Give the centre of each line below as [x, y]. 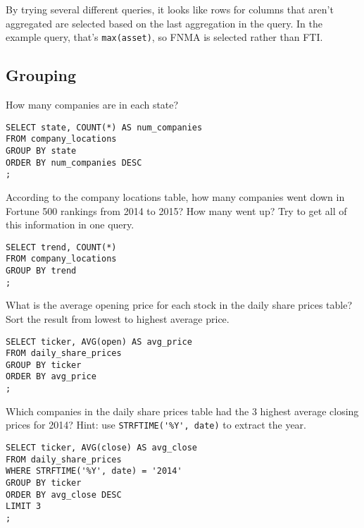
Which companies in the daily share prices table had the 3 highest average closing [182, 411]
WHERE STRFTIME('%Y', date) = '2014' [94, 471]
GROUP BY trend [41, 271]
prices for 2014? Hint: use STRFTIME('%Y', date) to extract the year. [156, 425]
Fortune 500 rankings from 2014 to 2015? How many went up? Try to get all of [176, 210]
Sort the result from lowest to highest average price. [118, 318]
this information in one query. [70, 225]
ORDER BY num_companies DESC [74, 162]
